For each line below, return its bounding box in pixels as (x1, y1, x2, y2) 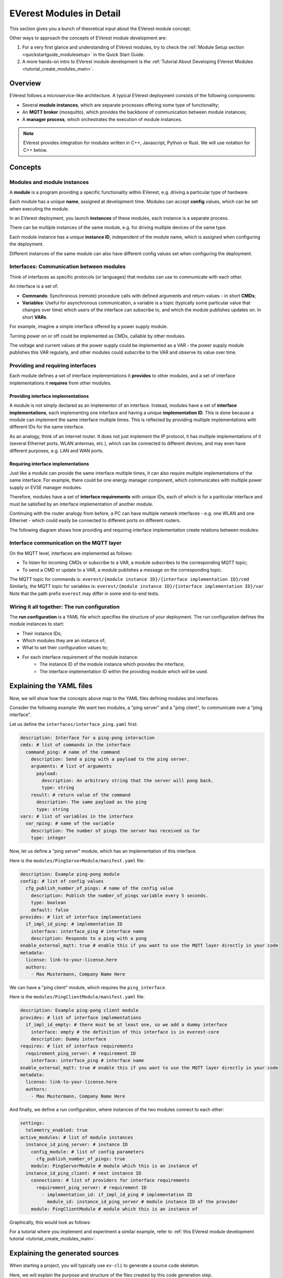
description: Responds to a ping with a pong (31, 935, 147, 942)
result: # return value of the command (31, 792, 131, 797)
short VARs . (22, 314, 48, 320)
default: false (31, 907, 69, 912)
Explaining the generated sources (9, 1249, 119, 1258)
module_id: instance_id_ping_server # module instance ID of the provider (46, 1199, 238, 1205)
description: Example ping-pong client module (20, 1008, 139, 1013)
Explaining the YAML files (9, 681, 93, 690)
